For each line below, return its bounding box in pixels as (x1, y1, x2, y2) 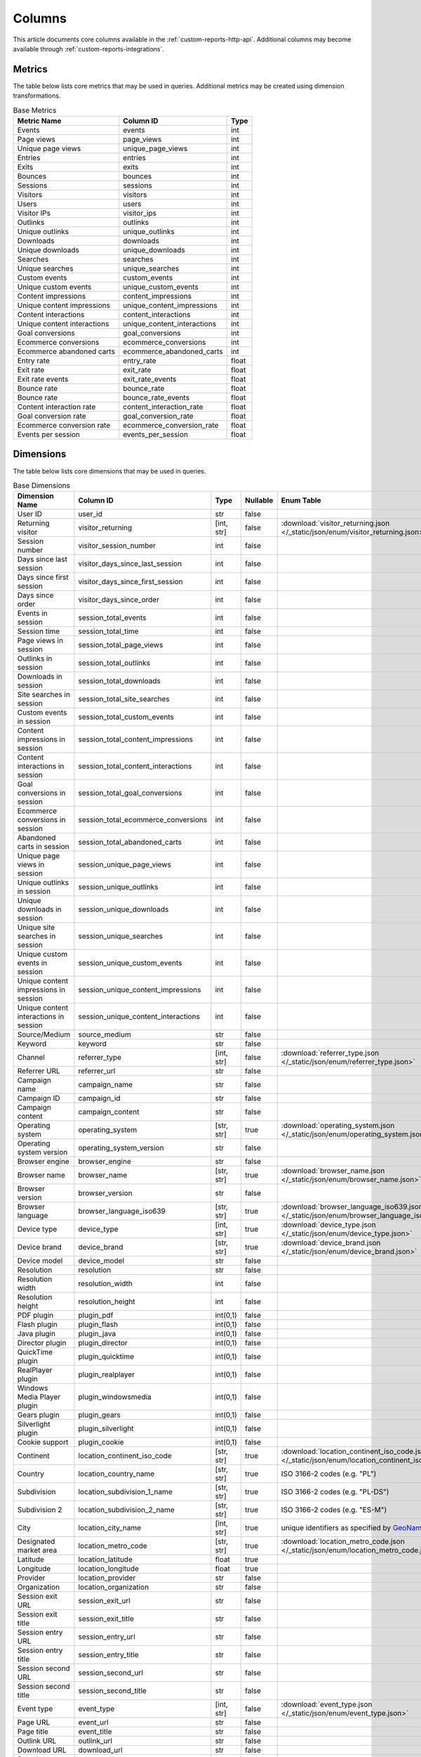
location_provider (78, 1573, 136, 1583)
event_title (78, 1727, 112, 1737)
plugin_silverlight (78, 1424, 134, 1434)
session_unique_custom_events (78, 958, 182, 968)
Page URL (17, 1718, 51, 1727)
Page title (17, 1727, 49, 1737)
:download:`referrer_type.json (281, 1048, 379, 1058)
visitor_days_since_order (78, 595, 159, 604)
